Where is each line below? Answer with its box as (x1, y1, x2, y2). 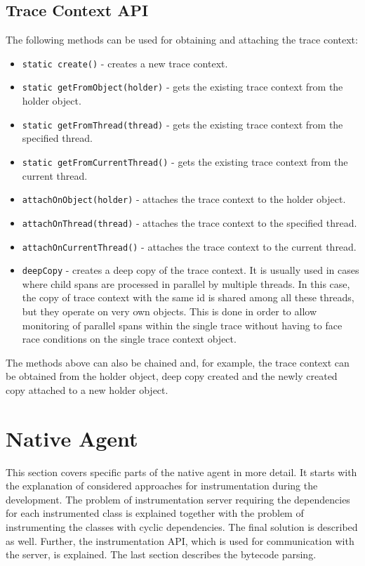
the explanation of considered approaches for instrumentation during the (6, 478, 318, 493)
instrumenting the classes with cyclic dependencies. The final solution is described (6, 520, 358, 534)
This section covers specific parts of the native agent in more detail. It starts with (6, 464, 357, 479)
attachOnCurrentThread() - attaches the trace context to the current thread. (22, 239, 357, 254)
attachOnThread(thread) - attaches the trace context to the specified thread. (22, 215, 357, 230)
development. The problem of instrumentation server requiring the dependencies (6, 492, 350, 506)
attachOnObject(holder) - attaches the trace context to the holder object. (22, 192, 346, 206)
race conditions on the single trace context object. (22, 331, 237, 346)
